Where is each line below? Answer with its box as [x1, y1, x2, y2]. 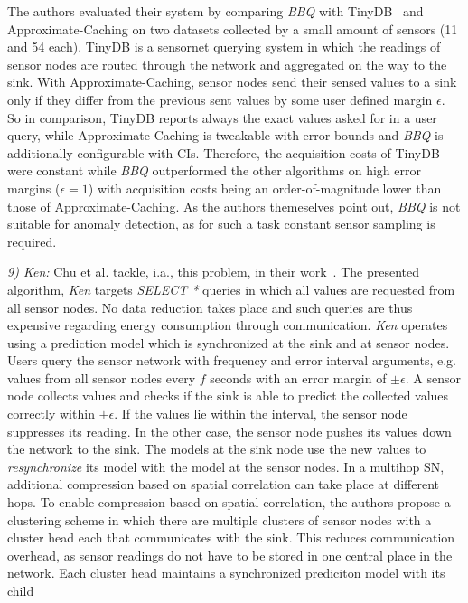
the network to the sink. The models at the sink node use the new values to [7, 439, 426, 458]
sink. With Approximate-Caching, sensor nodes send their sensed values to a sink [7, 72, 457, 91]
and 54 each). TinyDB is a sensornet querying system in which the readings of [7, 37, 441, 56]
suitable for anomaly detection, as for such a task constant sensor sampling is [7, 214, 435, 233]
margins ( [7, 178, 61, 197]
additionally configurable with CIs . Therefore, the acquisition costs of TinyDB [7, 143, 440, 162]
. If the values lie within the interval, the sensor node [114, 404, 407, 423]
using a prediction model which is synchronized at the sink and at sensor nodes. [7, 333, 450, 352]
